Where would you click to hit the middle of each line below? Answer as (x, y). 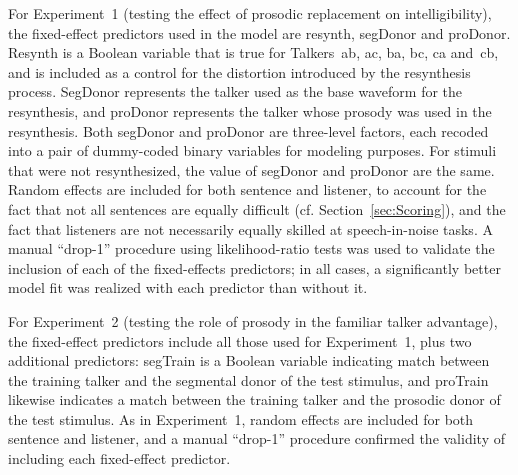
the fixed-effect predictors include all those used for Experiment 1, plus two (240, 340)
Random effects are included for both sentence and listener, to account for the (247, 189)
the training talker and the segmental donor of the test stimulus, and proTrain (248, 379)
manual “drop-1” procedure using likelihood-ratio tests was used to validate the (251, 248)
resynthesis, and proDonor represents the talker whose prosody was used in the (250, 110)
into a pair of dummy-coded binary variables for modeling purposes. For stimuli (252, 150)
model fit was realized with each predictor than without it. (188, 287)
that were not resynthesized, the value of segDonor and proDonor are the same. (251, 169)
